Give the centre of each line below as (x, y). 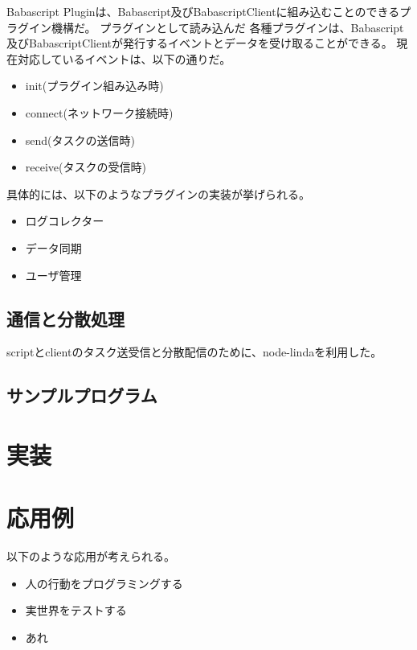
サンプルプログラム (82, 395)
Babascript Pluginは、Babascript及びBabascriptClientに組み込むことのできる (203, 11)
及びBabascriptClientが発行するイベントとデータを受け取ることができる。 (200, 43)
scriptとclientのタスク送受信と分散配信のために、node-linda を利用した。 (194, 352)
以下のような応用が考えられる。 (91, 556)
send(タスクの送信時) (80, 140)
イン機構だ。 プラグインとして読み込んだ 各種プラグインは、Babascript (216, 27)
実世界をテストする (76, 610)
